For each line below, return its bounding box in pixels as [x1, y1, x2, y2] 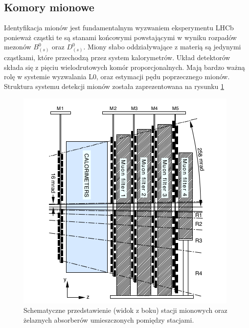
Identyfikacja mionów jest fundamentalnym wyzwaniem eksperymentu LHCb [4, 22, 234, 33]
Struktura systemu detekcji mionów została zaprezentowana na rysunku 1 [4, 81, 225, 91]
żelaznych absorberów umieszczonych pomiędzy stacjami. [23, 314, 194, 325]
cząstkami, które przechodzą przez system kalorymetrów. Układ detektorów [4, 52, 230, 63]
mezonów [4, 42, 31, 52]
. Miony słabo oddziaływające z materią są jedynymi [83, 42, 241, 52]
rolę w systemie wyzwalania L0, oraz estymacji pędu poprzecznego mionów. [4, 71, 230, 82]
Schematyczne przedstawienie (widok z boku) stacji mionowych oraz [23, 305, 227, 315]
